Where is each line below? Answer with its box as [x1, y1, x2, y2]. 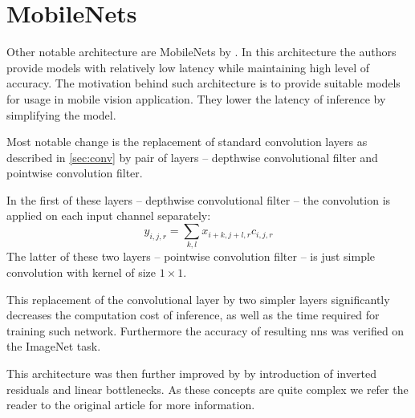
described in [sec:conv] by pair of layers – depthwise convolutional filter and [6, 148, 378, 165]
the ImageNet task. [6, 338, 101, 355]
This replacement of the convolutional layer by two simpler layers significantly [6, 290, 390, 307]
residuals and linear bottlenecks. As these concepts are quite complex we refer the [6, 380, 409, 397]
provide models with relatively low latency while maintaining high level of [6, 59, 370, 75]
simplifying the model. [6, 106, 116, 123]
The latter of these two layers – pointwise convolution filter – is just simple [6, 248, 376, 265]
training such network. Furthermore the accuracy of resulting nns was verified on [6, 322, 405, 339]
